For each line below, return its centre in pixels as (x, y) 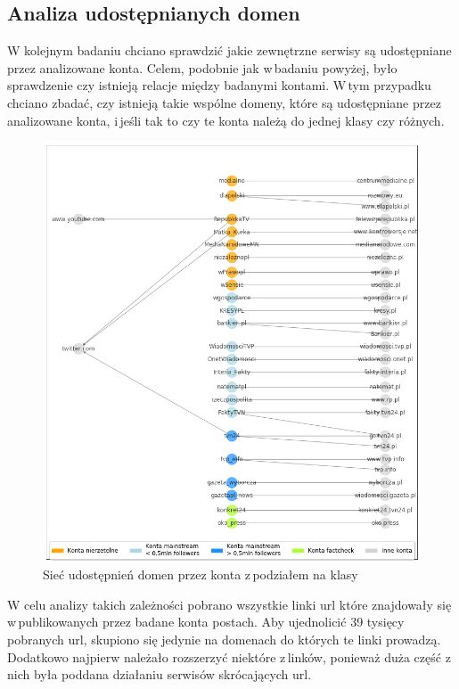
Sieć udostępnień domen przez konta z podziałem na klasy (201, 574)
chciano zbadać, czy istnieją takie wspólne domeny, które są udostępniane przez (224, 102)
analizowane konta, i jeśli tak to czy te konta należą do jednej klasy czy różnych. (226, 120)
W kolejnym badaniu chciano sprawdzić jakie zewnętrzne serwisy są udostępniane (229, 50)
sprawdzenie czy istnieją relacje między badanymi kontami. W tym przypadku (219, 85)
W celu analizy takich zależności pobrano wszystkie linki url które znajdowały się (229, 604)
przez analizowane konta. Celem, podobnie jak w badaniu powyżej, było (202, 67)
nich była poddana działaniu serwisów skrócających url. (160, 674)
